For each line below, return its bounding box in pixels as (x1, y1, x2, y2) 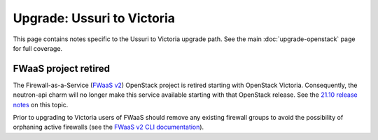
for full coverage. (13, 44, 63, 52)
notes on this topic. (13, 100, 69, 109)
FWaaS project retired (13, 63, 111, 75)
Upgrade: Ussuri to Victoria (13, 10, 175, 26)
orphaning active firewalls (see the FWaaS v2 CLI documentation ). (13, 123, 204, 132)
